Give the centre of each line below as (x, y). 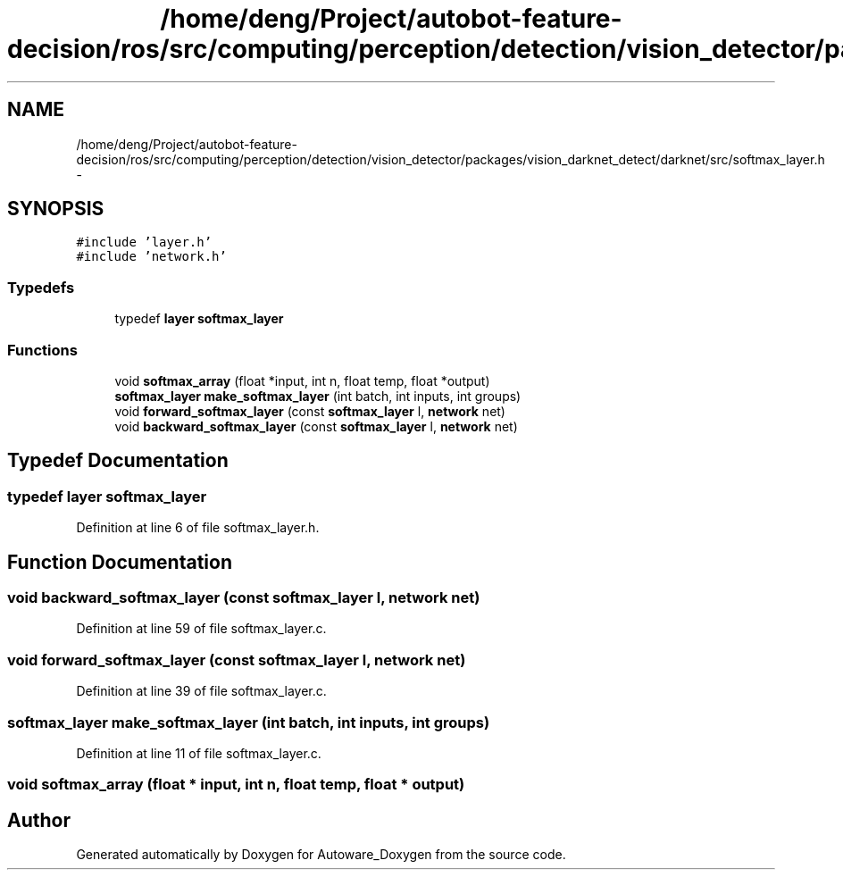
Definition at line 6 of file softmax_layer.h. (198, 528)
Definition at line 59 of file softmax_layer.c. (201, 629)
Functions (42, 350)
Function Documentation (120, 562)
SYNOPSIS (56, 209)
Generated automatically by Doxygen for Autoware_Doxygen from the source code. (321, 855)
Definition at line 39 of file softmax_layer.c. (201, 691)
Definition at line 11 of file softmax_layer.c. (199, 753)
